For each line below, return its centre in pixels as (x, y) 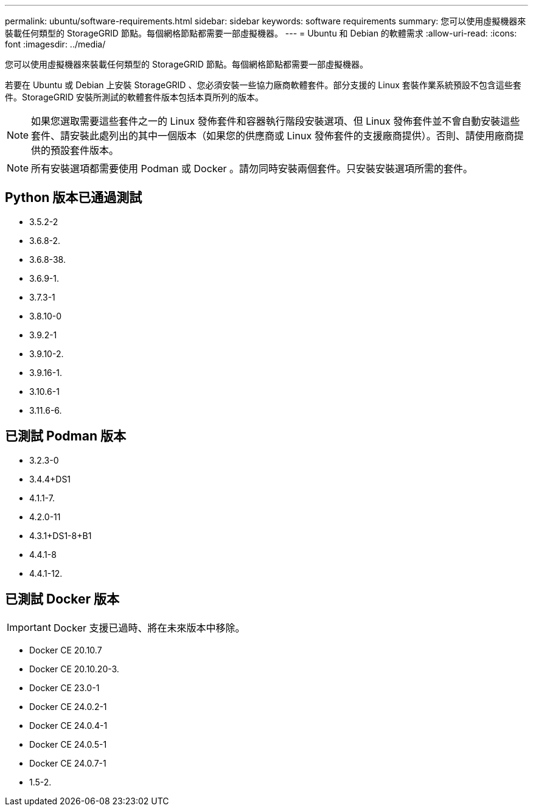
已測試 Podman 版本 (65, 436)
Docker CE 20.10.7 (66, 650)
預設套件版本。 (85, 150)
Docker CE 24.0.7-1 (68, 763)
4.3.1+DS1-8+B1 (61, 535)
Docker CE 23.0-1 (64, 687)
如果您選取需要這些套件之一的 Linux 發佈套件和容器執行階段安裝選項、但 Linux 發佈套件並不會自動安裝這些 (276, 121)
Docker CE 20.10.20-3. (74, 669)
